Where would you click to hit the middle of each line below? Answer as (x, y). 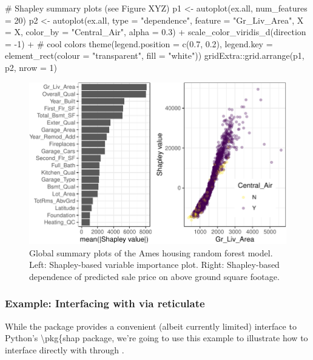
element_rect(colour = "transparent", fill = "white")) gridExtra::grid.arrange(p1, (155, 55)
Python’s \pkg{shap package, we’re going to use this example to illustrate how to (156, 338)
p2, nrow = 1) (31, 67)
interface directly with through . (65, 349)
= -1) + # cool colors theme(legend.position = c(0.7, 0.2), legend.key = (139, 43)
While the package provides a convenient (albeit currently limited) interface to (151, 326)
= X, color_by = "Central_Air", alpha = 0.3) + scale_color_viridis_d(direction (156, 32)
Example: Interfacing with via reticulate (105, 303)
